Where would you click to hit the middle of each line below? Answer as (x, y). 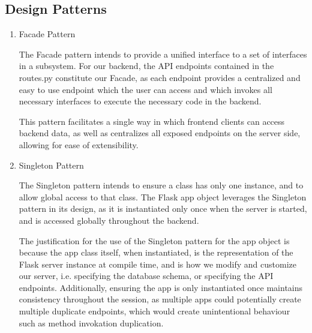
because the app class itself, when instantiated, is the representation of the (156, 252)
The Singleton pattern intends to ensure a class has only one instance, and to (161, 185)
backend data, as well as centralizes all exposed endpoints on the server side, (160, 133)
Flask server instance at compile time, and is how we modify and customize (158, 264)
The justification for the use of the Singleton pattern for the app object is (154, 240)
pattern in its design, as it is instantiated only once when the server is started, (163, 208)
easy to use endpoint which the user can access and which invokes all (145, 89)
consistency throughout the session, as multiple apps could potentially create (160, 299)
